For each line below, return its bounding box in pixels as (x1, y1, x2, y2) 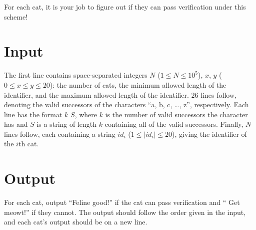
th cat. (18, 138, 39, 149)
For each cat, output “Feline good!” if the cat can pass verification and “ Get (4, 197, 240, 207)
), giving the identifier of (172, 128, 247, 139)
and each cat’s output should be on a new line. (4, 216, 147, 227)
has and (4, 119, 28, 129)
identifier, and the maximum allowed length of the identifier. (4, 89, 189, 100)
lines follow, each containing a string (4, 128, 115, 139)
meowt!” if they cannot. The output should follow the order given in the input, (4, 206, 246, 217)
